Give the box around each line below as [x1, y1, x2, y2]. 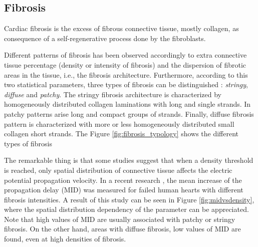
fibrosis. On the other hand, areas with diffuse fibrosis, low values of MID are [4, 223, 241, 234]
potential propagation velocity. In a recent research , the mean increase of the [4, 174, 242, 185]
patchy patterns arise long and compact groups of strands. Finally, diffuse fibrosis [4, 108, 254, 119]
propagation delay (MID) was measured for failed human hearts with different [4, 184, 243, 195]
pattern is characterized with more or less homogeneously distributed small [4, 118, 234, 129]
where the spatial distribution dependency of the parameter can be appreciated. [4, 204, 249, 214]
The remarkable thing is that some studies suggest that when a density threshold [4, 155, 253, 165]
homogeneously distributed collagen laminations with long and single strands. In [4, 99, 251, 109]
